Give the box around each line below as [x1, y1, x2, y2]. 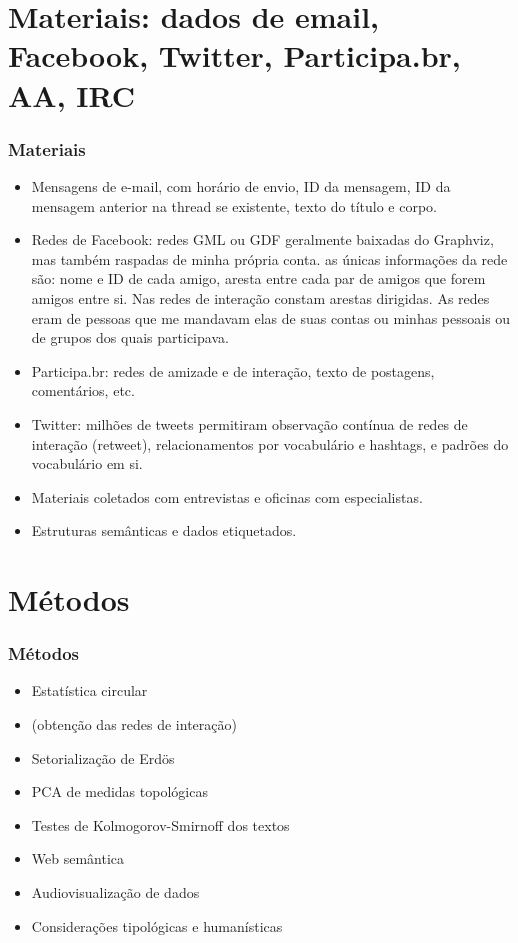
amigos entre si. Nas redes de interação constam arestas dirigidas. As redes [31, 287, 490, 308]
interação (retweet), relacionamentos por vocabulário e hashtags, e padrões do [31, 433, 509, 454]
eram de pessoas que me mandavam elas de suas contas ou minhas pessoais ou [31, 307, 511, 328]
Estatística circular [31, 680, 148, 701]
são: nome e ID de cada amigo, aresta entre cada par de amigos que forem [31, 268, 486, 289]
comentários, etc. [31, 380, 135, 401]
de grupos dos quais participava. [31, 327, 229, 348]
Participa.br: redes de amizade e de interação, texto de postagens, [31, 360, 435, 381]
